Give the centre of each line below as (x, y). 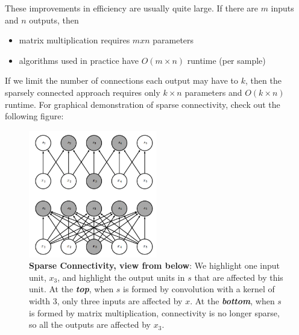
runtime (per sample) (226, 60)
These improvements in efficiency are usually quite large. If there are (131, 8)
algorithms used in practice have (79, 60)
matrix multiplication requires (74, 40)
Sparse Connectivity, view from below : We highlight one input (154, 265)
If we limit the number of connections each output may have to (122, 80)
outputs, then (54, 20)
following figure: (34, 116)
